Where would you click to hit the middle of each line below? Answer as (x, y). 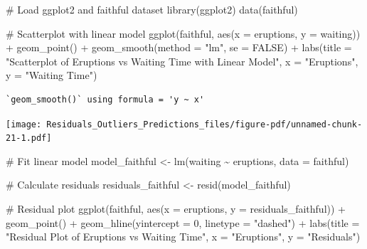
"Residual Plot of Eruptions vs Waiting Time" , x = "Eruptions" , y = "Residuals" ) (183, 237)
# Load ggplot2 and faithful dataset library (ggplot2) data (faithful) (152, 9)
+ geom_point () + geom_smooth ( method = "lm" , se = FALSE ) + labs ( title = (179, 47)
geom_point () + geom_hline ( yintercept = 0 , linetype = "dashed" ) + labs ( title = (183, 222)
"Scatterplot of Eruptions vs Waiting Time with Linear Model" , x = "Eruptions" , (182, 61)
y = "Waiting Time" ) (52, 75)
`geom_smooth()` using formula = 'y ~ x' (105, 99)
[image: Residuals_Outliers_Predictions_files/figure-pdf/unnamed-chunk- (184, 124)
